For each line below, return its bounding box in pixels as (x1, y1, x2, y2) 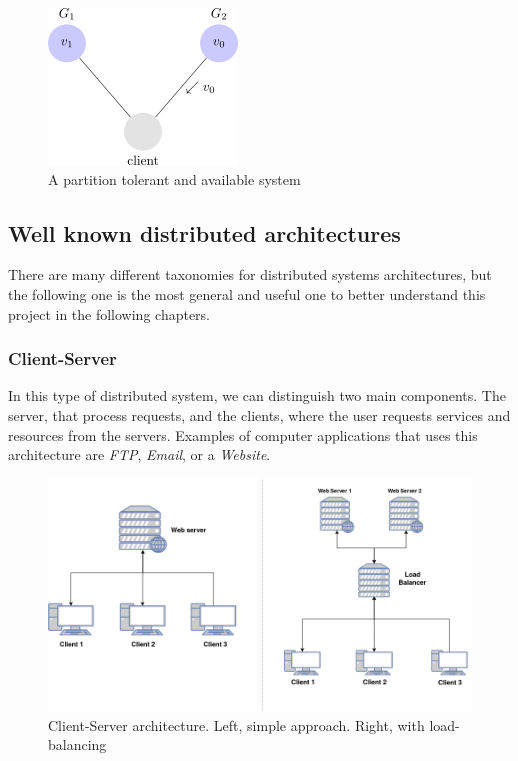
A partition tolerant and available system (48, 168, 301, 189)
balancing (48, 734, 107, 755)
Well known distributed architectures (8, 217, 401, 248)
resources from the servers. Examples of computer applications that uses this (8, 424, 478, 445)
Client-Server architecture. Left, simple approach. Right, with (48, 714, 425, 735)
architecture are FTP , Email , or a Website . (8, 444, 271, 465)
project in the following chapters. (8, 303, 211, 324)
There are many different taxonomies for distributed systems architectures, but (8, 264, 492, 285)
